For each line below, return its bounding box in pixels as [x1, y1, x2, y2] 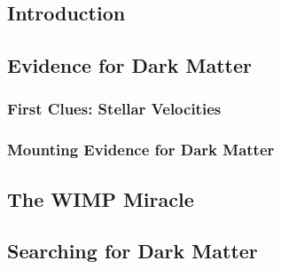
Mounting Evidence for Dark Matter [7, 138, 275, 161]
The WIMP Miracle [7, 185, 194, 212]
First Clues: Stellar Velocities [7, 98, 222, 120]
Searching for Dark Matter [7, 237, 258, 265]
